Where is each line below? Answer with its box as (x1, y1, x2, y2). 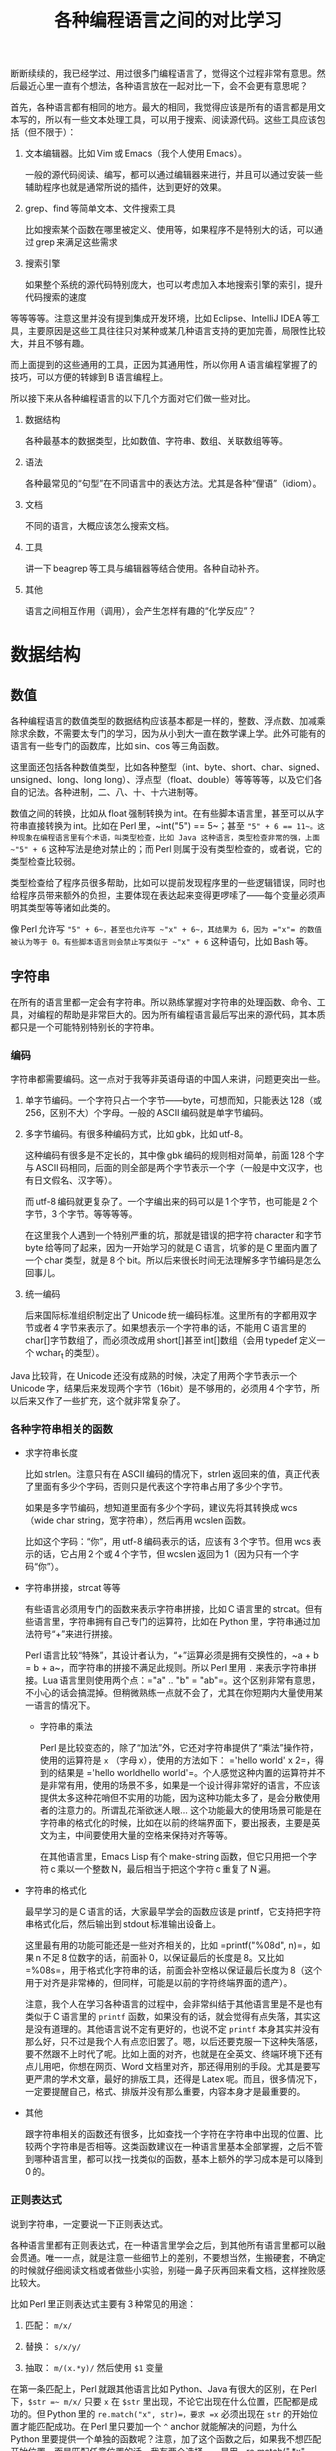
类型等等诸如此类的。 (27, 902, 116, 914)
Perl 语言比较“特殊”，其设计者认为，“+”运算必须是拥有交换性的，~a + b (24, 1649, 320, 1661)
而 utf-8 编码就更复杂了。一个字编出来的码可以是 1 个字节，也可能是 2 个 (24, 1196, 318, 1208)
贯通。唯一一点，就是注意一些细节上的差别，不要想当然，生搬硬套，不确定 (18, 2251, 326, 2263)
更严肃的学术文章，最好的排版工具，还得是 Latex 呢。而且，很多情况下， (24, 2073, 323, 2085)
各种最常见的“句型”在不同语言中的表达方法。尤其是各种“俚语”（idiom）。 (24, 477, 322, 490)
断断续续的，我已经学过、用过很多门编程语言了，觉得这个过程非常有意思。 (10, 67, 317, 80)
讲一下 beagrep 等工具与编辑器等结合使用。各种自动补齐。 (24, 562, 265, 575)
